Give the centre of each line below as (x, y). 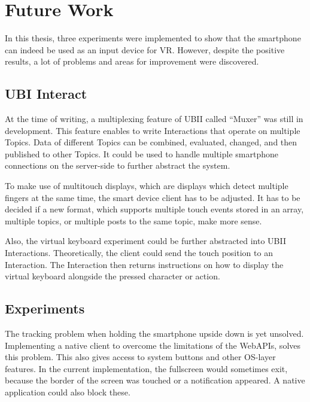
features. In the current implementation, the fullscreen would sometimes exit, (146, 368)
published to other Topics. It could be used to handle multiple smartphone (142, 153)
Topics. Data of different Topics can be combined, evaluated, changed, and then (151, 142)
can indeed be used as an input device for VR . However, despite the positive (145, 49)
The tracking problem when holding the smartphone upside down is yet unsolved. (154, 334)
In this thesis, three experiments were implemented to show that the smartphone (153, 38)
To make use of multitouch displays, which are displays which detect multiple (147, 186)
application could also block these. (68, 392)
